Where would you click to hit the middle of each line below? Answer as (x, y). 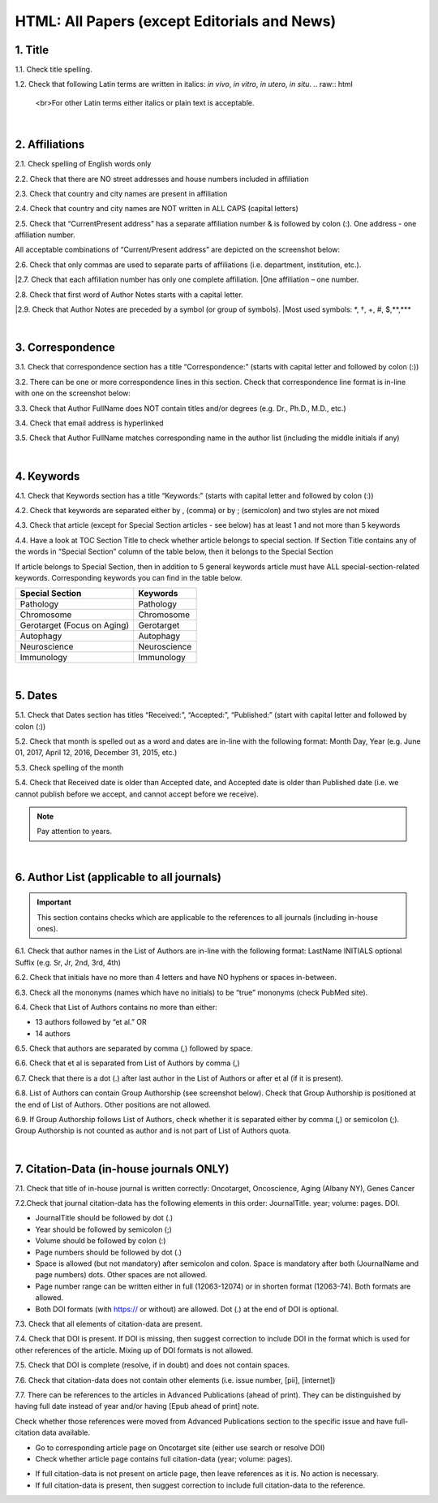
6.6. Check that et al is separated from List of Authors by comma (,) (127, 1063)
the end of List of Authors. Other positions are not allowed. (113, 1104)
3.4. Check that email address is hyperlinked (89, 423)
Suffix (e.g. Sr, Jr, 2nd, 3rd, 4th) (68, 962)
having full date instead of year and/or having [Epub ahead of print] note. (137, 1406)
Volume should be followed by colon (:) (101, 1241)
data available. (66, 1432)
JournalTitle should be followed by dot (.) (104, 1218)
